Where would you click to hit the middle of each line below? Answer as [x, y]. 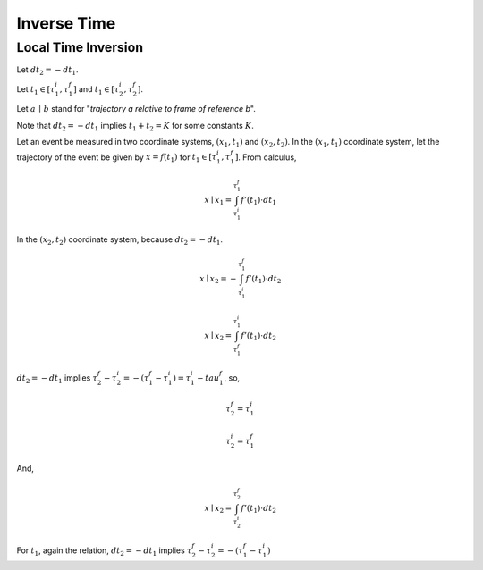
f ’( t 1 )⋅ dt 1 [259, 201]
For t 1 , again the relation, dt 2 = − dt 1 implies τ [104, 551]
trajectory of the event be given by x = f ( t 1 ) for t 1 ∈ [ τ [117, 158]
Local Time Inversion [80, 47]
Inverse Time [66, 23]
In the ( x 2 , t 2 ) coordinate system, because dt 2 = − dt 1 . [120, 240]
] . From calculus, [266, 157]
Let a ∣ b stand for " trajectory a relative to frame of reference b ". [136, 109]
